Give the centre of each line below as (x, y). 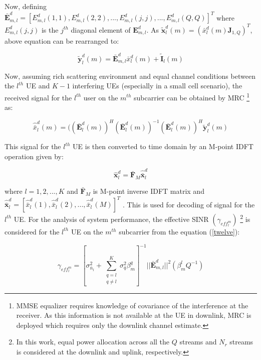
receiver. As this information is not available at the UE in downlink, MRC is (134, 315)
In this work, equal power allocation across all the (93, 342)
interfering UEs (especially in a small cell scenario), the (157, 86)
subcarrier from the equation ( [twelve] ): (179, 231)
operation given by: (34, 156)
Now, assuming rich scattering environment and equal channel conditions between (130, 76)
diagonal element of (101, 29)
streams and (198, 342)
